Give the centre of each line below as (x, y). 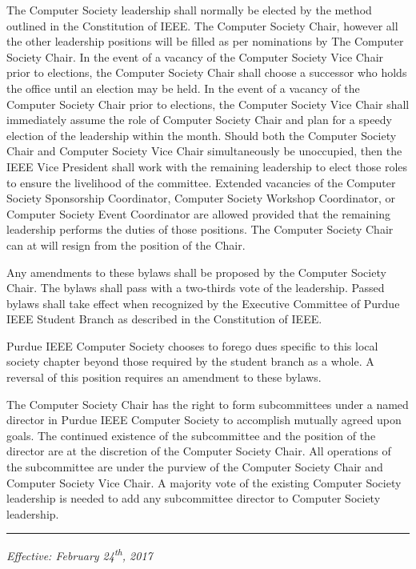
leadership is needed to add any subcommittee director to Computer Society (194, 498)
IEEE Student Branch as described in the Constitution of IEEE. (164, 319)
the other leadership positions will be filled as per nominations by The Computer (205, 41)
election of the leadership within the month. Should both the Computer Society (202, 135)
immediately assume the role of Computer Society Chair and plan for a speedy (199, 120)
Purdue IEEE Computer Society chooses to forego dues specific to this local (192, 345)
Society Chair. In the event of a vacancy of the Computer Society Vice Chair (195, 56)
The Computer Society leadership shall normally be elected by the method (189, 10)
